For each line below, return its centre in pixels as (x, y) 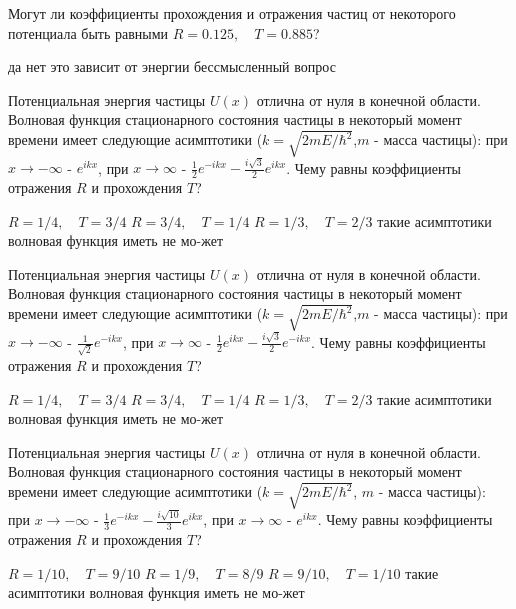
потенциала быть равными (88, 32)
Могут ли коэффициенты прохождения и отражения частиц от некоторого (232, 13)
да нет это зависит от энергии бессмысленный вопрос (172, 66)
